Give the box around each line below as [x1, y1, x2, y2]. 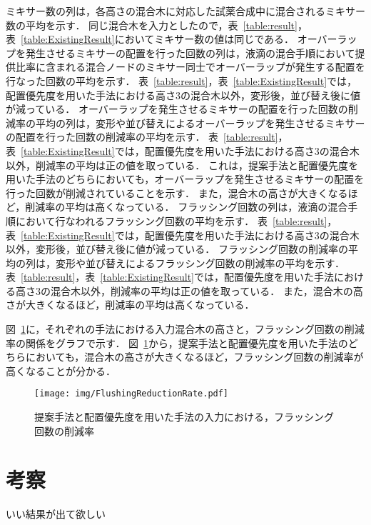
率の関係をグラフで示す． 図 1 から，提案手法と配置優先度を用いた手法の [6, 335, 348, 350]
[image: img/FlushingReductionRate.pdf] [34, 389, 229, 399]
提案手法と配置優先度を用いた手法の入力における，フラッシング [34, 409, 334, 424]
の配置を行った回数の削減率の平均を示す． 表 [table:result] [6, 129, 278, 144]
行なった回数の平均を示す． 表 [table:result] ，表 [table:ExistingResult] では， [6, 73, 357, 88]
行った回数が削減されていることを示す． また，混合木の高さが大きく [6, 185, 328, 200]
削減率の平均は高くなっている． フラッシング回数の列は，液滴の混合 [25, 199, 348, 214]
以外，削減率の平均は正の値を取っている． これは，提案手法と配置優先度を [6, 157, 358, 172]
